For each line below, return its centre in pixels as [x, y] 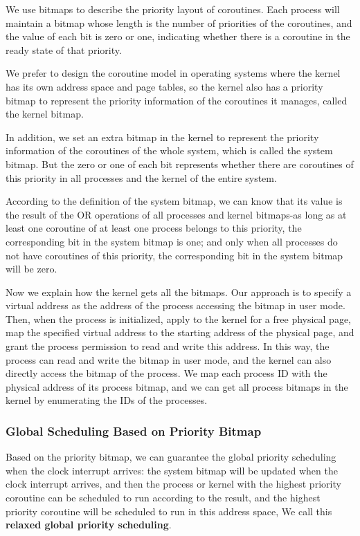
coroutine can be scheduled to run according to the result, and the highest [163, 498]
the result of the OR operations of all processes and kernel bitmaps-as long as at [176, 214]
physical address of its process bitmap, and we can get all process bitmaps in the [177, 386]
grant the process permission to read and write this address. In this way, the [168, 346]
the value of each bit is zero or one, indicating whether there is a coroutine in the [178, 36]
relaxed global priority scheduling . [89, 525]
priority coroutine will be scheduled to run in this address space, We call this [169, 511]
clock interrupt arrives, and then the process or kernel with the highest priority [173, 484]
